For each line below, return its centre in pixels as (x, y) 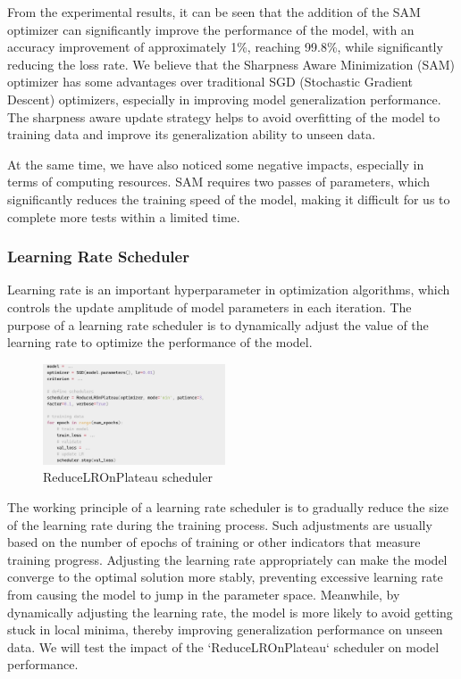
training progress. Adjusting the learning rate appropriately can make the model (227, 559)
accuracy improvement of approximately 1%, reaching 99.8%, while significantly (225, 47)
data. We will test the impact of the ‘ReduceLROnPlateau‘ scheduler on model (223, 646)
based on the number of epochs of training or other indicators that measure (214, 542)
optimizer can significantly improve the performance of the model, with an (211, 29)
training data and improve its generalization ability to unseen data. (192, 134)
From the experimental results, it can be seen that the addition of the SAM (214, 12)
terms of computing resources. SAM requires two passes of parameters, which (218, 182)
